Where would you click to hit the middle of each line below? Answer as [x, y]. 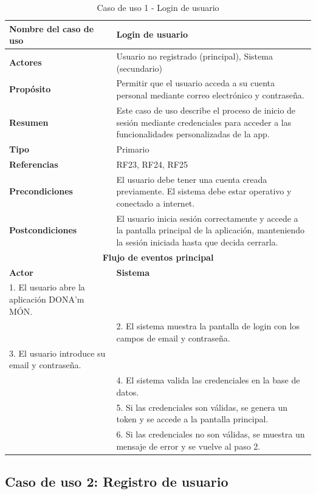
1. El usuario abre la [47, 287]
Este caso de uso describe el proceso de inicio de [206, 110]
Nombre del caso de [52, 28]
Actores [26, 62]
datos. [128, 392]
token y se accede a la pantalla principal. [192, 419]
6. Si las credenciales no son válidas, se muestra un [211, 434]
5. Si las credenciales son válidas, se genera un [202, 407]
